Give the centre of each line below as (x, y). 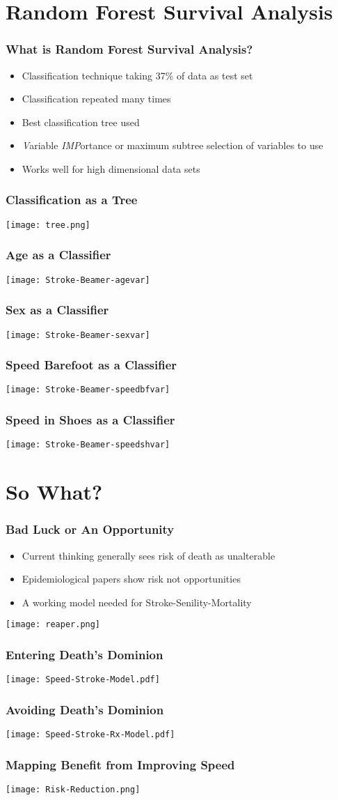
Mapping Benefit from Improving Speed (120, 764)
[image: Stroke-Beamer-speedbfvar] (88, 390)
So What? (54, 492)
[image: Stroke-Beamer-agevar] (78, 280)
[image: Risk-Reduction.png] (73, 789)
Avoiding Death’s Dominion (85, 709)
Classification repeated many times (96, 99)
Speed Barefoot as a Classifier (91, 365)
